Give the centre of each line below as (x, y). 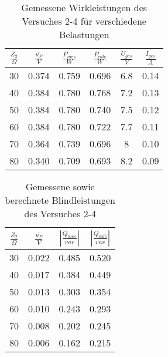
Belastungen (84, 34)
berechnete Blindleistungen (60, 200)
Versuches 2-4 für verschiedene (84, 21)
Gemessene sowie (60, 187)
